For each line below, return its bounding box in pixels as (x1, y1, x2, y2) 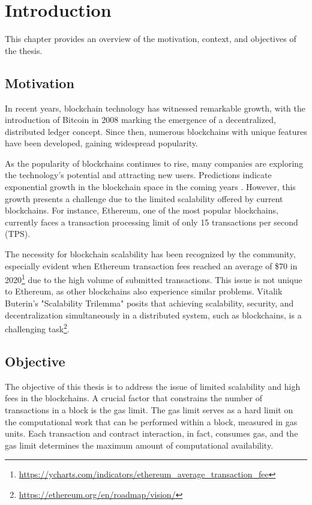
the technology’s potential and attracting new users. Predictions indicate (5, 169, 272, 181)
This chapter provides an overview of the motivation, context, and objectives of (5, 32, 296, 45)
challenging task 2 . (5, 321, 70, 335)
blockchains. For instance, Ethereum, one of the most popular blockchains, (5, 204, 278, 217)
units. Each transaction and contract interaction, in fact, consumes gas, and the (5, 427, 298, 440)
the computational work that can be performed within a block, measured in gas (5, 415, 298, 428)
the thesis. (5, 44, 43, 56)
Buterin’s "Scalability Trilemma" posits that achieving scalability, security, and (5, 297, 294, 309)
